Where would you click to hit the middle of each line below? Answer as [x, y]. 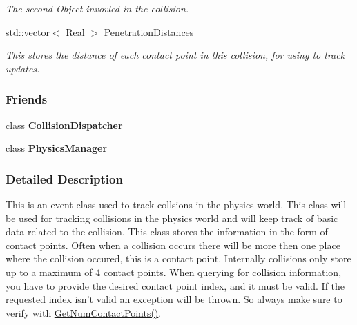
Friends [27, 99]
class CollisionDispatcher [64, 125]
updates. [23, 68]
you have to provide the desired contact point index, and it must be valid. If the [175, 285]
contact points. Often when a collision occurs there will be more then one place [173, 245]
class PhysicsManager [57, 148]
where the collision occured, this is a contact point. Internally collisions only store [178, 258]
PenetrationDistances [149, 31]
